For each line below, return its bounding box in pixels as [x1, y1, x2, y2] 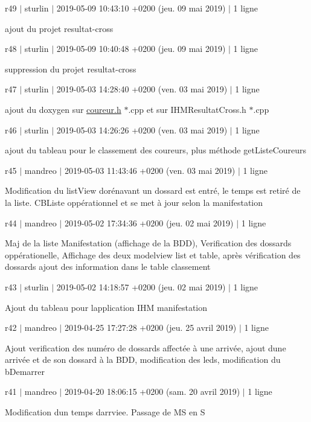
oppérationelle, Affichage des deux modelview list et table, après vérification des [5, 248, 301, 261]
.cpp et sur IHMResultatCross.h [128, 103, 246, 115]
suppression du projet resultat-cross [5, 62, 136, 75]
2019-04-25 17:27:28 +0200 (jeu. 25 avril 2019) [64, 321, 237, 334]
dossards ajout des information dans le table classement [5, 260, 211, 273]
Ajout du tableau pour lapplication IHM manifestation [5, 301, 208, 313]
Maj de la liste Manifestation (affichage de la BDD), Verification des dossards [5, 237, 292, 249]
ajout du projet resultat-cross [5, 22, 114, 34]
